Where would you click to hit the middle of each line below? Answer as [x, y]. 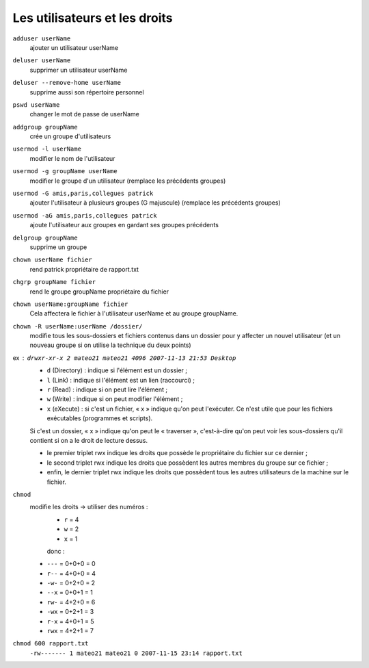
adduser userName [42, 38]
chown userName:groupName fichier [70, 304]
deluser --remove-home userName [67, 83]
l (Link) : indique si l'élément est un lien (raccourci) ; [121, 380]
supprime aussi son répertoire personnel [87, 92]
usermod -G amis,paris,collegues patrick [83, 194]
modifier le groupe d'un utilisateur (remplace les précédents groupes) [128, 181]
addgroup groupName [45, 127]
